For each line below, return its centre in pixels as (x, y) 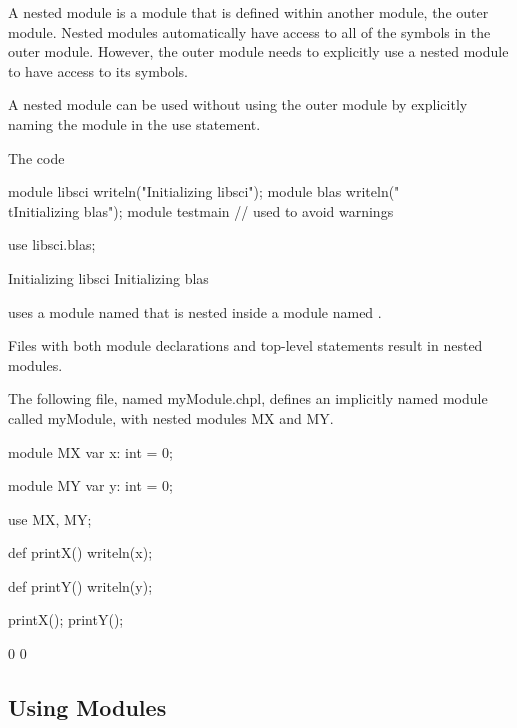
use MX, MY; (50, 518)
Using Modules (87, 707)
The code (36, 157)
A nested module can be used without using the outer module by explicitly (238, 104)
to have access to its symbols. (98, 70)
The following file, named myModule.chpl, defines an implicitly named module (248, 398)
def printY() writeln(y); (80, 585)
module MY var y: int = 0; (90, 485)
